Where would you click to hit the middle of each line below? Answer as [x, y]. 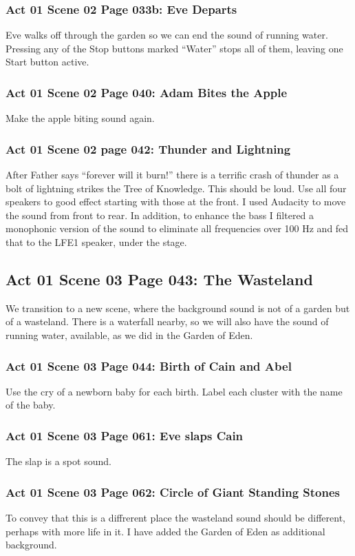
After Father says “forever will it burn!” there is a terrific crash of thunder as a [172, 175]
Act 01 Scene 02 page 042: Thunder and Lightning [148, 148]
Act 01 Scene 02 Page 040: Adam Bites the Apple [147, 92]
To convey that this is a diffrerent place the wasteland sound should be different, [175, 518]
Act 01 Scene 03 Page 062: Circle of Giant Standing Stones [173, 492]
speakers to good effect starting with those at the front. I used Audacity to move [176, 202]
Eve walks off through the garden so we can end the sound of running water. [167, 35]
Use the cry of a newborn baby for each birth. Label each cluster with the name [174, 391]
